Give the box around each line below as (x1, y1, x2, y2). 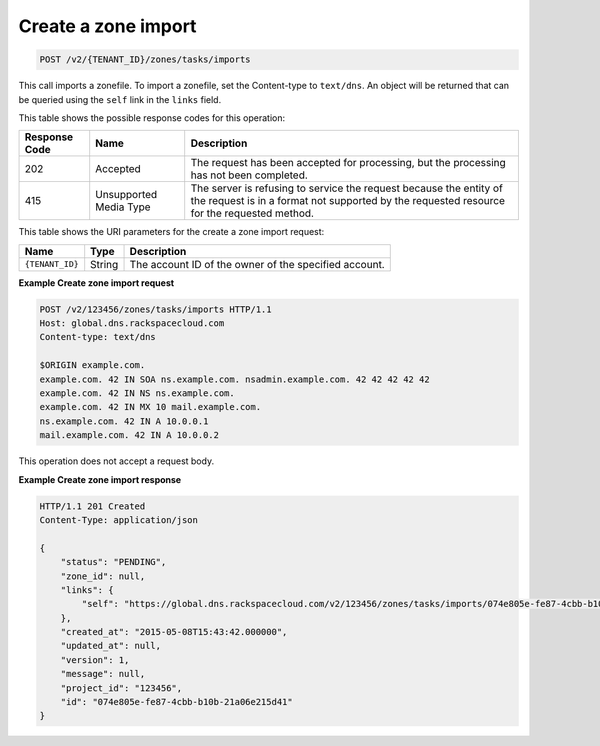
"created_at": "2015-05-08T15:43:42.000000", (60, 626, 288, 638)
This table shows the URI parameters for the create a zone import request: (18, 226, 325, 238)
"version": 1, (60, 654, 130, 665)
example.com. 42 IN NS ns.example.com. (39, 388, 235, 399)
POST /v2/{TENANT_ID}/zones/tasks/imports (39, 54, 251, 65)
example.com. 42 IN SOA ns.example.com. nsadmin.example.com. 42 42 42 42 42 (39, 373, 430, 385)
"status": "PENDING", (60, 556, 167, 568)
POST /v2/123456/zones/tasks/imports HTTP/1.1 (39, 303, 272, 315)
